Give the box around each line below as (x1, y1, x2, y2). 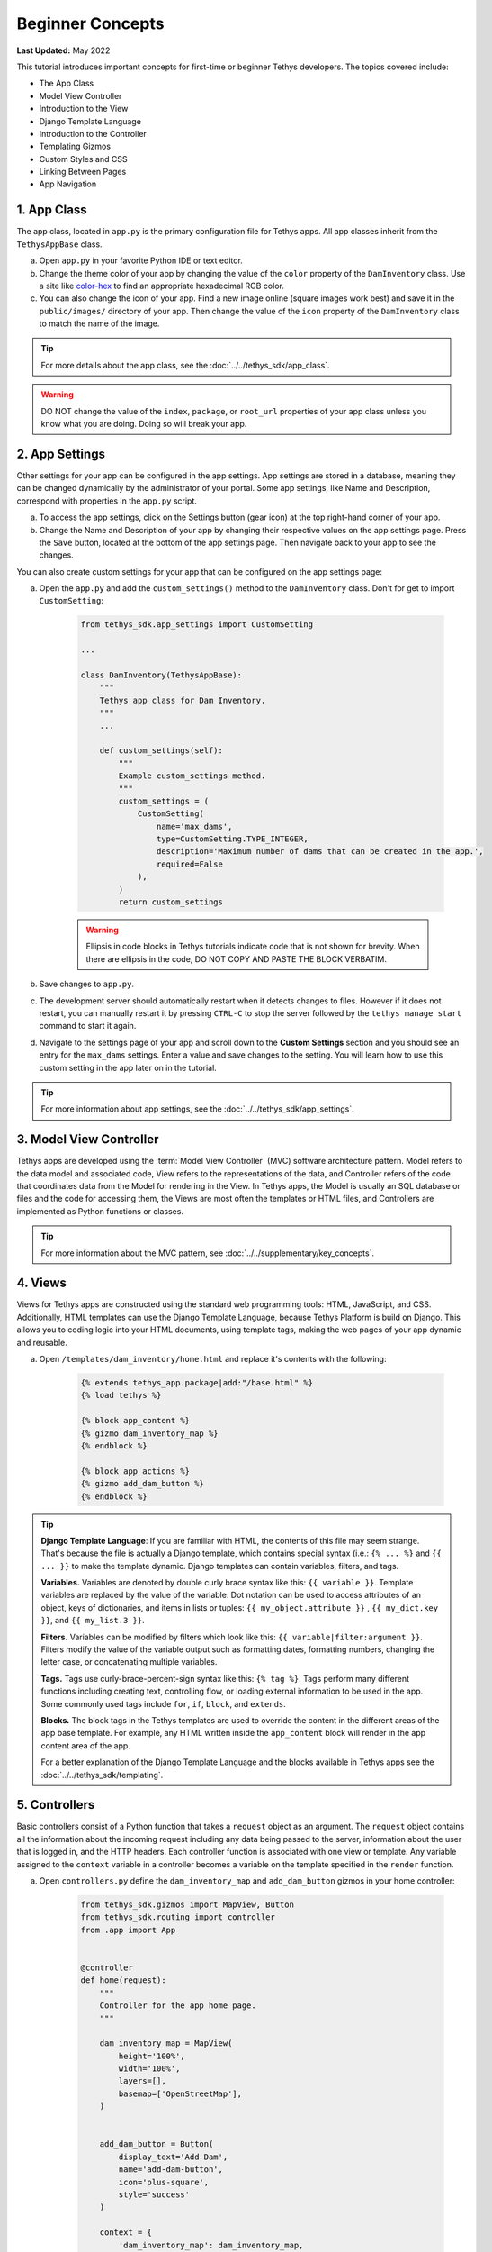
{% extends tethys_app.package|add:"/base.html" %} (80, 1378, 314, 1388)
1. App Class (16, 203, 87, 218)
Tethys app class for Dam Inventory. (99, 695, 266, 705)
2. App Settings (16, 446, 105, 461)
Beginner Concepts (16, 14, 165, 33)
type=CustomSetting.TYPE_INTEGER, (156, 834, 309, 844)
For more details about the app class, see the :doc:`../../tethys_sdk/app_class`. (40, 359, 330, 370)
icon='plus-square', (118, 2176, 210, 2187)
